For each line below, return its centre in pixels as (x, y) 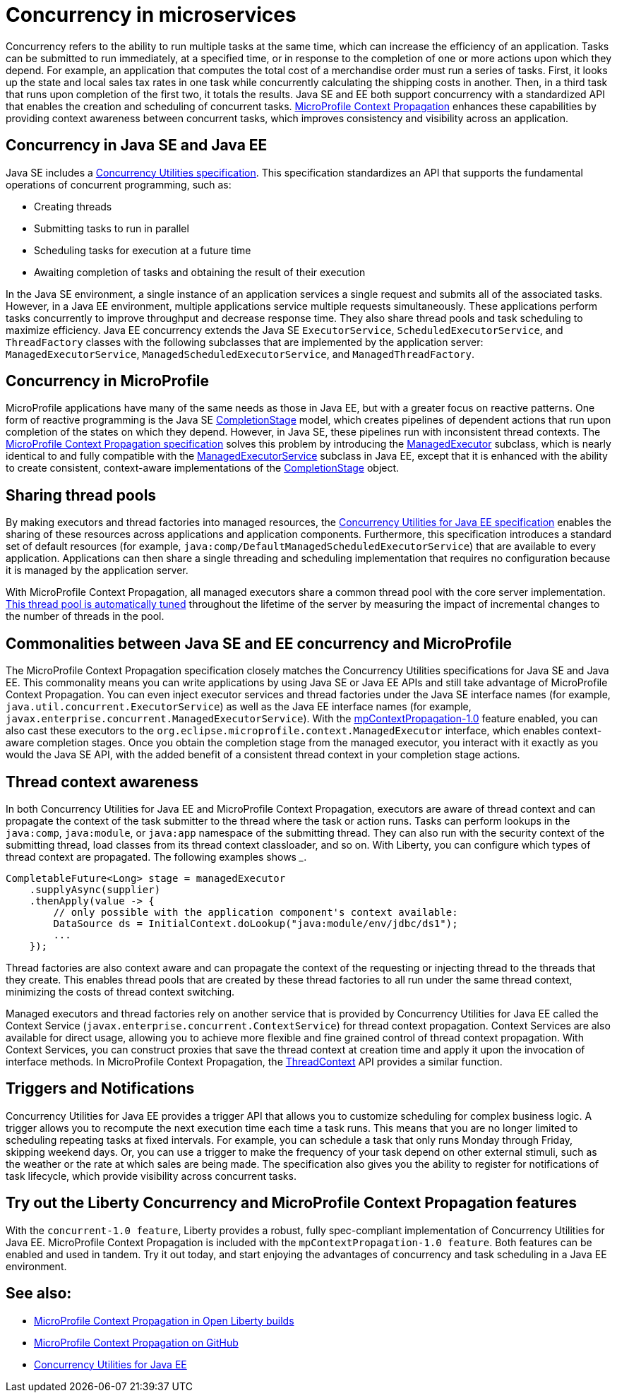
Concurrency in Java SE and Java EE (137, 145)
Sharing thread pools (81, 495)
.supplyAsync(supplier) (95, 889)
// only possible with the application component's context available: (256, 912)
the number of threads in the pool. (85, 616)
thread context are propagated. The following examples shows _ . (156, 856)
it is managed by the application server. (97, 570)
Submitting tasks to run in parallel (112, 228)
